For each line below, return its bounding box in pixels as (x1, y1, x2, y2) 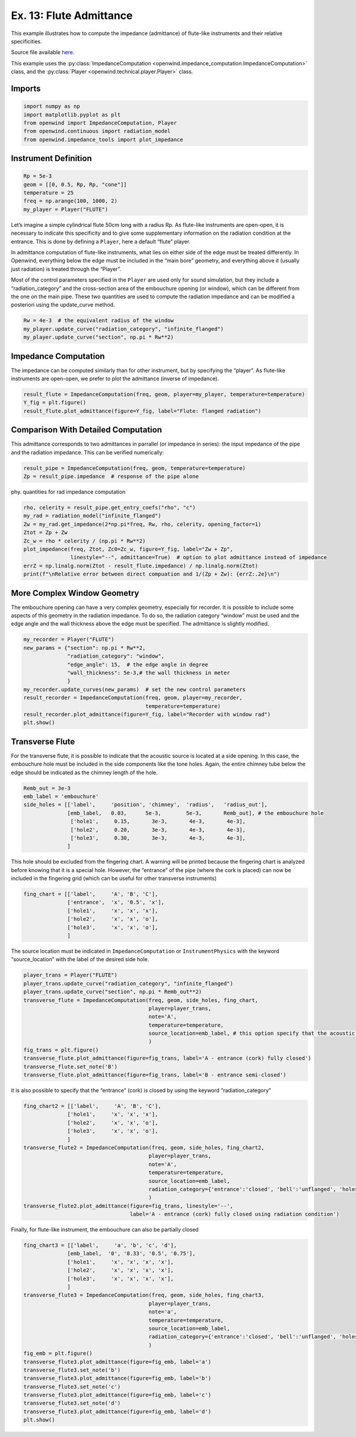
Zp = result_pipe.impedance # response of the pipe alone (23, 473, 199, 480)
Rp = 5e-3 (23, 173, 52, 179)
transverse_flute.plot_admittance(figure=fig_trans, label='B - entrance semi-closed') (23, 1072, 287, 1078)
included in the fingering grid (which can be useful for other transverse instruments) (11, 875, 217, 882)
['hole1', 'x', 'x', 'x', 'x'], (67, 1258, 174, 1265)
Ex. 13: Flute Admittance (11, 9, 133, 22)
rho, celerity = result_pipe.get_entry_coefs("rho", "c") (23, 504, 196, 511)
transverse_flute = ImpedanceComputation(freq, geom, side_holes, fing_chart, (23, 997, 258, 1003)
